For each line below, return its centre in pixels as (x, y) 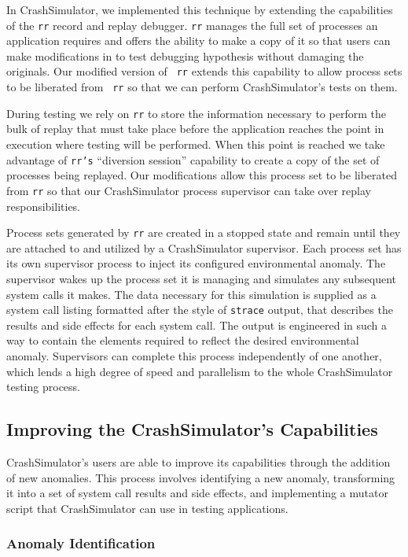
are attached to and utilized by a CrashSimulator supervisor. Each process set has (204, 247)
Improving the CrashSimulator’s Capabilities (192, 429)
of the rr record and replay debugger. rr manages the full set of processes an (192, 25)
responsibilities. (44, 206)
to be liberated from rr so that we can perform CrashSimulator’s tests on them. (202, 87)
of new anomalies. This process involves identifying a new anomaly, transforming (201, 477)
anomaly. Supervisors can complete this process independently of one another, (194, 355)
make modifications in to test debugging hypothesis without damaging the (185, 55)
